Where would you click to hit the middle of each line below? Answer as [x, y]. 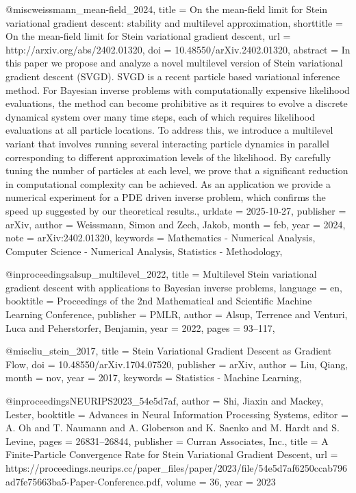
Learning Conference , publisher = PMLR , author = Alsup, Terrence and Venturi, [177, 314]
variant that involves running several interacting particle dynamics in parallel [168, 143]
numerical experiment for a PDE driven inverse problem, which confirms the [166, 197]
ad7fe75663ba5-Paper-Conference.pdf [83, 481]
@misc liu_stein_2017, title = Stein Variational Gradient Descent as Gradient [169, 351]
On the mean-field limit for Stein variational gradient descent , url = [148, 36]
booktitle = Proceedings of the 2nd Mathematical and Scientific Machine [159, 301]
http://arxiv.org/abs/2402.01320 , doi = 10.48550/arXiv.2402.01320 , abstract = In [178, 49]
